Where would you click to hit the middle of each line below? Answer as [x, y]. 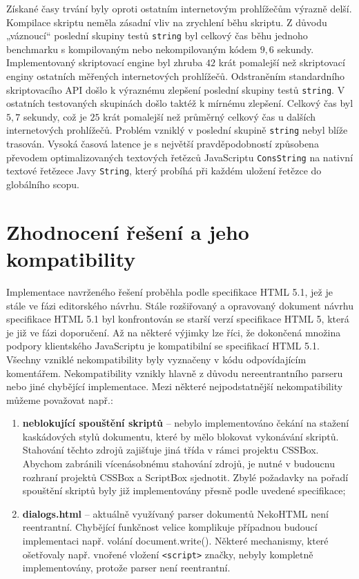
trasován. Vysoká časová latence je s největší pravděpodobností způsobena [163, 144]
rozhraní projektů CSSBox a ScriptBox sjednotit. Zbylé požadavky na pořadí [185, 477]
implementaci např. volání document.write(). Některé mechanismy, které [175, 541]
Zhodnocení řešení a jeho [128, 231]
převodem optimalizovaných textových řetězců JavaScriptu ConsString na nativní [180, 157]
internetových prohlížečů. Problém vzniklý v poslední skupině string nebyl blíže [177, 130]
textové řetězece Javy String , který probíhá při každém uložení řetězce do [164, 171]
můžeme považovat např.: [60, 399]
